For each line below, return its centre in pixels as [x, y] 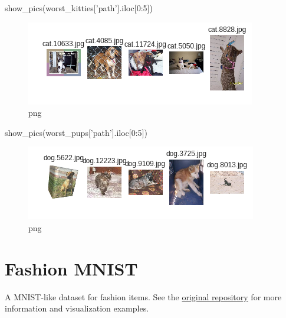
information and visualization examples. [77, 308]
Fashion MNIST [71, 268]
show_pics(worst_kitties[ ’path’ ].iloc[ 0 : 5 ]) [79, 8]
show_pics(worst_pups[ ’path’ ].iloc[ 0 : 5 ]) [76, 132]
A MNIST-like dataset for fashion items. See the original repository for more [143, 296]
